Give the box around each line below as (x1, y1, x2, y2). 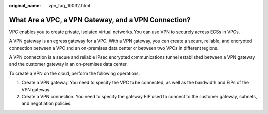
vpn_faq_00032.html (48, 3, 90, 8)
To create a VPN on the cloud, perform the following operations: (9, 70, 140, 76)
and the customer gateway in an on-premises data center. (9, 61, 128, 67)
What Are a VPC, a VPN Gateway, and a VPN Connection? (9, 15, 191, 24)
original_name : (9, 3, 41, 8)
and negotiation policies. (21, 100, 72, 107)
